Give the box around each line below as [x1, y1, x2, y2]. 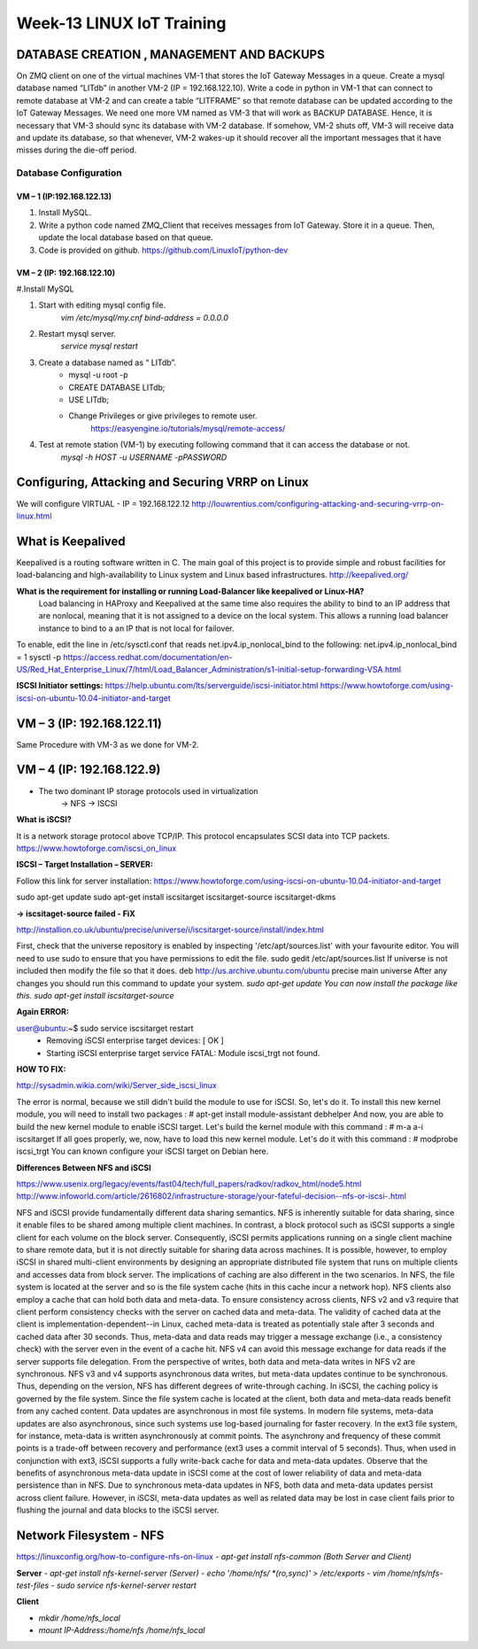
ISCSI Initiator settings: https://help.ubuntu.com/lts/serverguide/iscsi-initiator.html [16, 681, 319, 691]
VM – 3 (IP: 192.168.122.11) [16, 716, 163, 731]
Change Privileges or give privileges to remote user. [68, 410, 258, 421]
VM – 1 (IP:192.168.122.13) [16, 191, 112, 201]
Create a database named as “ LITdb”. [38, 357, 177, 368]
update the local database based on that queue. [38, 232, 213, 243]
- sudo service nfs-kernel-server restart [50, 1580, 197, 1591]
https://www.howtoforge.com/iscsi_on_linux [16, 843, 177, 854]
